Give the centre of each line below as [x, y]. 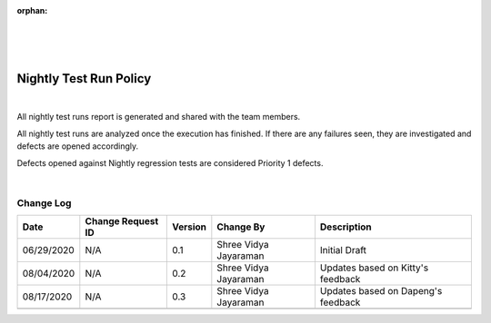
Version [189, 227]
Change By [241, 227]
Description [346, 227]
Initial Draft [343, 250]
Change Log [44, 202]
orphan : [32, 10]
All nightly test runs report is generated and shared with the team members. [159, 117]
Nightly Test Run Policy [84, 78]
